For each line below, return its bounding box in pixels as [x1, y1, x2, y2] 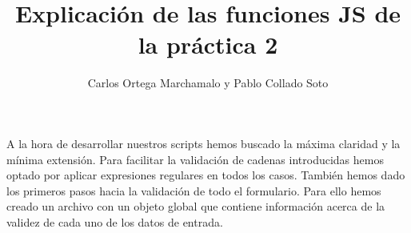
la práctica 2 [138, 28, 278, 61]
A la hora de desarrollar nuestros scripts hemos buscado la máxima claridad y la [6, 135, 401, 151]
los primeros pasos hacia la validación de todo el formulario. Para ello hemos [6, 182, 381, 199]
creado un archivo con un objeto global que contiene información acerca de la [6, 198, 385, 215]
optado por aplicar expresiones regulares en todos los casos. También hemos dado [6, 167, 405, 183]
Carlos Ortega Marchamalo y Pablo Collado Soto [87, 74, 329, 91]
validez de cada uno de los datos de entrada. [6, 213, 223, 230]
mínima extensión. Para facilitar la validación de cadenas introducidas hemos [6, 151, 384, 167]
